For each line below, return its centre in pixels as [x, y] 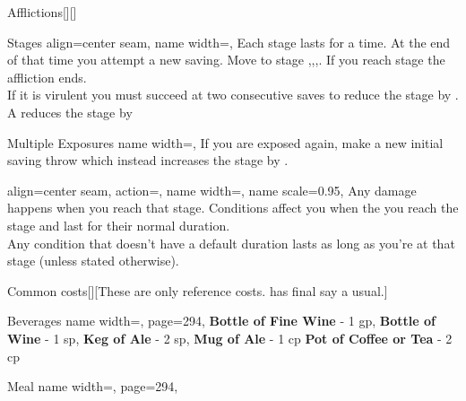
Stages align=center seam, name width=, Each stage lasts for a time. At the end [229, 42]
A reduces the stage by [70, 112]
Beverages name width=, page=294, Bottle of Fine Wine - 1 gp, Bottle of [221, 321]
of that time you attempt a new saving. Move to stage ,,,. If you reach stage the [226, 60]
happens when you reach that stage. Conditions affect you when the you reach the [233, 208]
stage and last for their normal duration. [119, 225]
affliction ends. [47, 77]
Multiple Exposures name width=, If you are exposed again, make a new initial [225, 142]
